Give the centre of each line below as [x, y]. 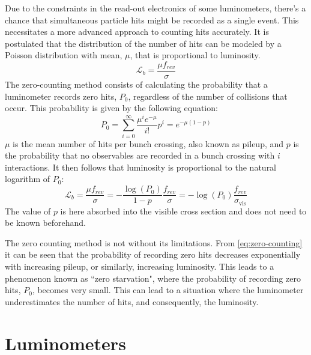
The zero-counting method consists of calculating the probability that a [136, 84]
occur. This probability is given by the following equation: [111, 108]
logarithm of [28, 179]
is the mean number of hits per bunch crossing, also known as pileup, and [148, 143]
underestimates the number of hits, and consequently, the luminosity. [132, 301]
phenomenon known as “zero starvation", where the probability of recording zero [153, 278]
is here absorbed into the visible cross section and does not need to [183, 211]
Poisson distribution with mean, [64, 55]
